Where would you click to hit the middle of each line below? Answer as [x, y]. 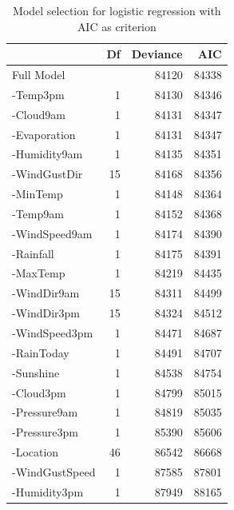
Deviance [157, 54]
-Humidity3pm [48, 491]
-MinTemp [38, 194]
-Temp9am [38, 213]
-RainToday [41, 352]
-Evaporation [44, 134]
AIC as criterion [117, 26]
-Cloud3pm [39, 392]
